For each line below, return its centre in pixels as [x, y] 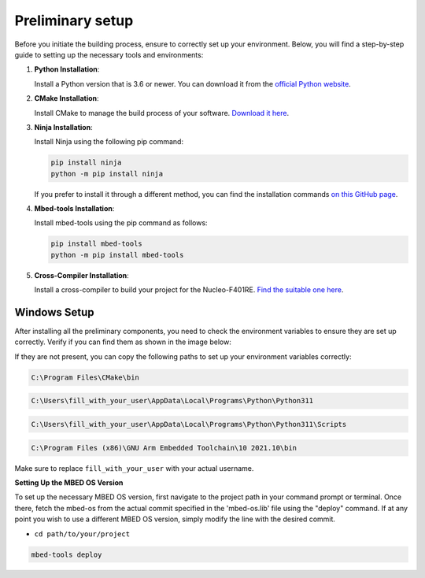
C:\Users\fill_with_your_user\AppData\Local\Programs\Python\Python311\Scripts [189, 424]
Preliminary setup [74, 20]
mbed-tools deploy [67, 554]
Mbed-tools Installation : [74, 209]
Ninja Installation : [64, 127]
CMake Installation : [67, 98]
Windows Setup [54, 312]
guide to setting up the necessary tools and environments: [109, 54]
